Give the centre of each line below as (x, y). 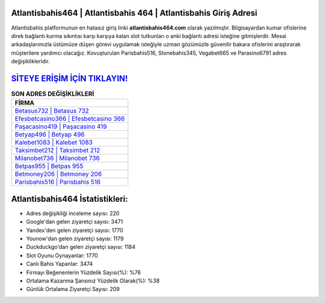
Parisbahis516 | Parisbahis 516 (58, 182)
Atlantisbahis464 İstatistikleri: (70, 199)
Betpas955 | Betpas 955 (49, 166)
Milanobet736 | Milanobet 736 (57, 158)
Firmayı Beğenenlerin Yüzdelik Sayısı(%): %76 (84, 272)
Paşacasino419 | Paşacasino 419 (61, 127)
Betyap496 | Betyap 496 (50, 134)
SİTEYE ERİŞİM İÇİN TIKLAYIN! (70, 78)
